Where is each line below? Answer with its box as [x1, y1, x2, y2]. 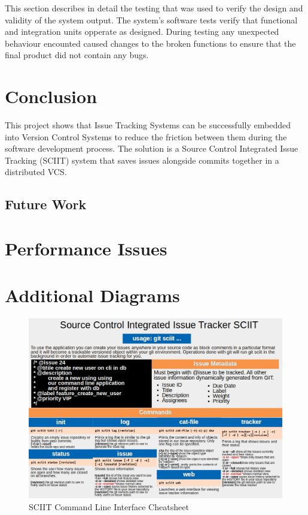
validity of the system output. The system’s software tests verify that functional [5, 13, 298, 26]
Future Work [5, 195, 87, 213]
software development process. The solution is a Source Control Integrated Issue [5, 142, 298, 155]
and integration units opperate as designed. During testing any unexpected [5, 25, 279, 38]
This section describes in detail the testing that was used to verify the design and [5, 2, 303, 14]
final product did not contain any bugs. [5, 49, 149, 61]
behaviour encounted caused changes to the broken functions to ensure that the [5, 37, 296, 49]
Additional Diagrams [5, 283, 180, 308]
